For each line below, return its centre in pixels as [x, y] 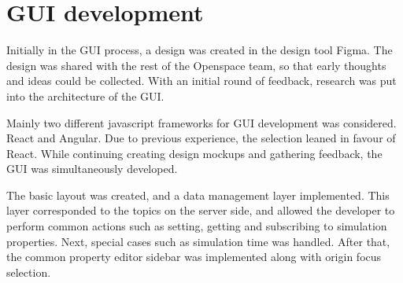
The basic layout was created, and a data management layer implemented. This [198, 195]
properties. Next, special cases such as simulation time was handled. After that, [198, 241]
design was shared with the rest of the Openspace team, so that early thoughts [196, 65]
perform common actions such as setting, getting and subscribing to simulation [197, 226]
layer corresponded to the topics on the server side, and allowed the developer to [201, 210]
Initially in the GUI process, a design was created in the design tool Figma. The [200, 50]
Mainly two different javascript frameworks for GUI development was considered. [201, 122]
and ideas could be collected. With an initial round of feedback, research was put [201, 81]
